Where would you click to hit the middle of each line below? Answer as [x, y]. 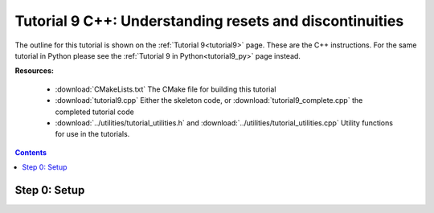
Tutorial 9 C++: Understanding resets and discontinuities [209, 21]
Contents [31, 152]
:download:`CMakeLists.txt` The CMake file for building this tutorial [166, 89]
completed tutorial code [94, 112]
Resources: [34, 71]
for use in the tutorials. [92, 134]
